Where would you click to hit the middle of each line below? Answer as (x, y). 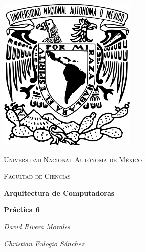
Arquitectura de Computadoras (59, 193)
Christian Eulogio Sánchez (44, 243)
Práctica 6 (22, 210)
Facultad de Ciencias (37, 176)
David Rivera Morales (37, 226)
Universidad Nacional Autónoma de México (73, 159)
